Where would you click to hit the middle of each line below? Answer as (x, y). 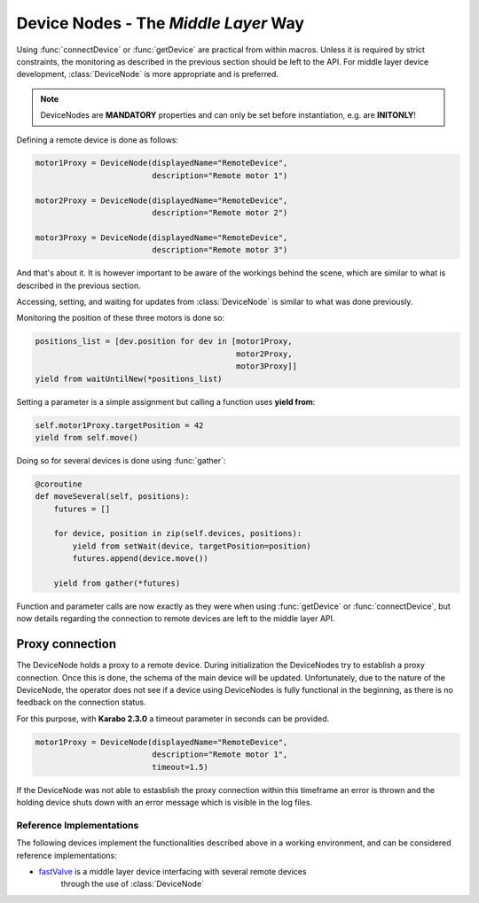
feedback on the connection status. (81, 702)
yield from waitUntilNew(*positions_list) (129, 378)
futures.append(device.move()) (140, 559)
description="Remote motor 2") (220, 213)
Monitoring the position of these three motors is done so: (121, 318)
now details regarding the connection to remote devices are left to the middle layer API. (176, 619)
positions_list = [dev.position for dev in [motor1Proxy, (164, 342)
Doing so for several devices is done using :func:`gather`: (121, 460)
